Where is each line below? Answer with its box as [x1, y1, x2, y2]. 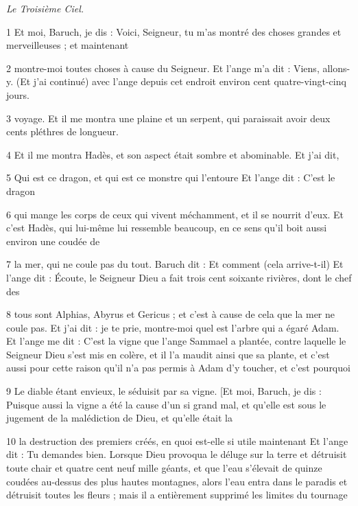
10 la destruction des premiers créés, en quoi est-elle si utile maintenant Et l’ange [6, 433, 348, 448]
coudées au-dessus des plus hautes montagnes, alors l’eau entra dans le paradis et [6, 474, 348, 488]
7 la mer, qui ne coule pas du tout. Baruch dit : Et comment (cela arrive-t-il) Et [6, 257, 344, 271]
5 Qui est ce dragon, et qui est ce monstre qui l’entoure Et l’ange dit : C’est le [6, 170, 335, 185]
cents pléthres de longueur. [6, 124, 119, 139]
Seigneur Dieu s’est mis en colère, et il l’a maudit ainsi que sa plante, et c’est [6, 347, 330, 361]
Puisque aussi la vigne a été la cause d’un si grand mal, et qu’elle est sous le [6, 397, 326, 411]
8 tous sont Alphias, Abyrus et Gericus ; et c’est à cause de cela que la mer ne [6, 307, 335, 321]
